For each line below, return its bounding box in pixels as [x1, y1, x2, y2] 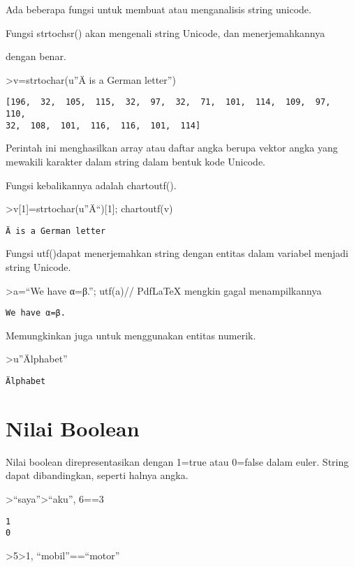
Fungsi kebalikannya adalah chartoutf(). [6, 177, 177, 192]
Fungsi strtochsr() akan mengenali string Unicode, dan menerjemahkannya [6, 25, 325, 40]
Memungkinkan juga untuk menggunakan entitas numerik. [6, 327, 256, 342]
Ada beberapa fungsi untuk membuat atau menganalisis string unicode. [6, 2, 311, 16]
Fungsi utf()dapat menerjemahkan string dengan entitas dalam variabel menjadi [6, 246, 348, 260]
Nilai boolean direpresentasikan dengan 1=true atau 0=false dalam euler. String [6, 454, 349, 469]
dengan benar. [6, 49, 66, 64]
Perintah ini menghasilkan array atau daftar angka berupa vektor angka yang [6, 140, 338, 155]
